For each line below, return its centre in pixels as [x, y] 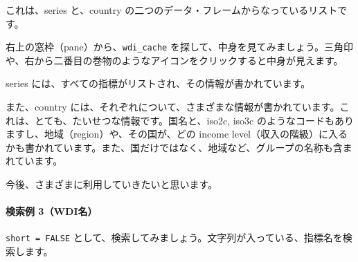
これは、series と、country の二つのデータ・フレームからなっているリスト [172, 10]
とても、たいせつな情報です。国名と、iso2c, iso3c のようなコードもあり [194, 120]
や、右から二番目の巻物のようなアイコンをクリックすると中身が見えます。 [174, 60]
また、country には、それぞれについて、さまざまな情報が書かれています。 [173, 107]
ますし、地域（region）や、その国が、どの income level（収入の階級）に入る [177, 134]
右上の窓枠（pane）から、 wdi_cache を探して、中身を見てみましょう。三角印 [179, 47]
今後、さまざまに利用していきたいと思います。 [112, 184]
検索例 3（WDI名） [52, 211]
